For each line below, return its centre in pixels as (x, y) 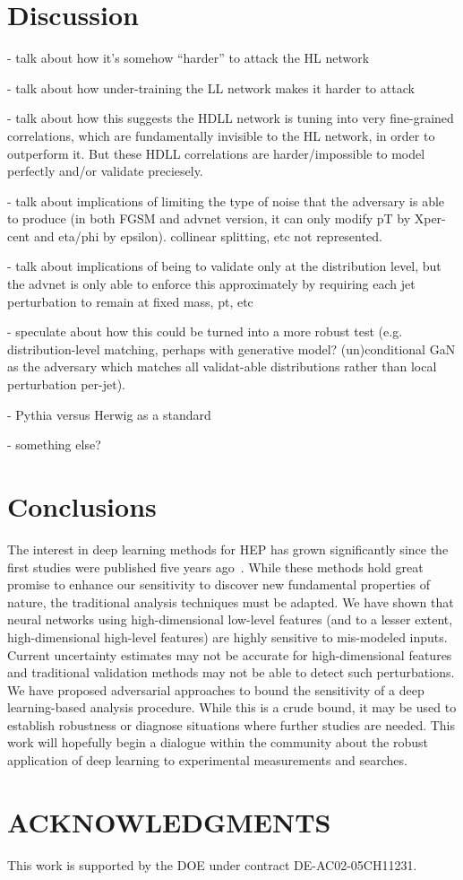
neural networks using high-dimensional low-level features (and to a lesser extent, (230, 619)
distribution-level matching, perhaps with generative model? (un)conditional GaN (231, 349)
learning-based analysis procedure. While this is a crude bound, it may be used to (232, 707)
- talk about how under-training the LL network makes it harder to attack (211, 87)
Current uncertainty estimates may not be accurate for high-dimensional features (230, 654)
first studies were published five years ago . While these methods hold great (215, 566)
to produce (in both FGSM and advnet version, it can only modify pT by (209, 218)
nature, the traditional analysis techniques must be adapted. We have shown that (231, 601)
